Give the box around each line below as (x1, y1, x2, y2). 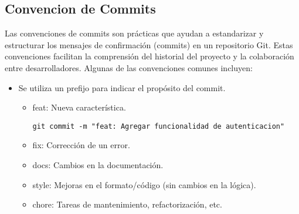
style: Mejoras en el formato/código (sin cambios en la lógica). (32, 178, 256, 190)
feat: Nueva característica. (32, 101, 126, 113)
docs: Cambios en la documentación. (32, 159, 164, 171)
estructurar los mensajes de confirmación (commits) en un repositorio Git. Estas (5, 38, 293, 51)
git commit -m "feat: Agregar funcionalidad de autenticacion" (32, 122, 285, 131)
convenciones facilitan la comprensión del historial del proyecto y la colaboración (5, 50, 294, 62)
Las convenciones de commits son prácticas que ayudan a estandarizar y (5, 27, 264, 39)
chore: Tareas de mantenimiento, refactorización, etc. (32, 198, 222, 210)
